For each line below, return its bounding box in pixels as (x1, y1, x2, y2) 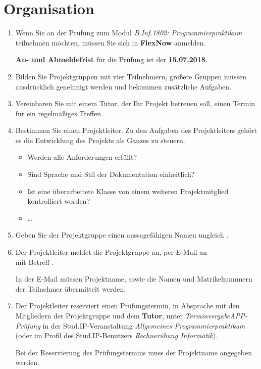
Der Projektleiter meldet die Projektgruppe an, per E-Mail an (15, 247, 207, 257)
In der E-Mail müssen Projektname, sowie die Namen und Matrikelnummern (15, 273, 252, 284)
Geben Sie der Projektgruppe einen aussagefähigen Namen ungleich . (15, 229, 229, 240)
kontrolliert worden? (27, 196, 90, 206)
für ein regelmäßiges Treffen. (15, 108, 103, 118)
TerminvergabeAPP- (185, 310, 247, 320)
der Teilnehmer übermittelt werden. (15, 283, 126, 294)
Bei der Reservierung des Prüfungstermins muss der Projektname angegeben (15, 347, 252, 357)
